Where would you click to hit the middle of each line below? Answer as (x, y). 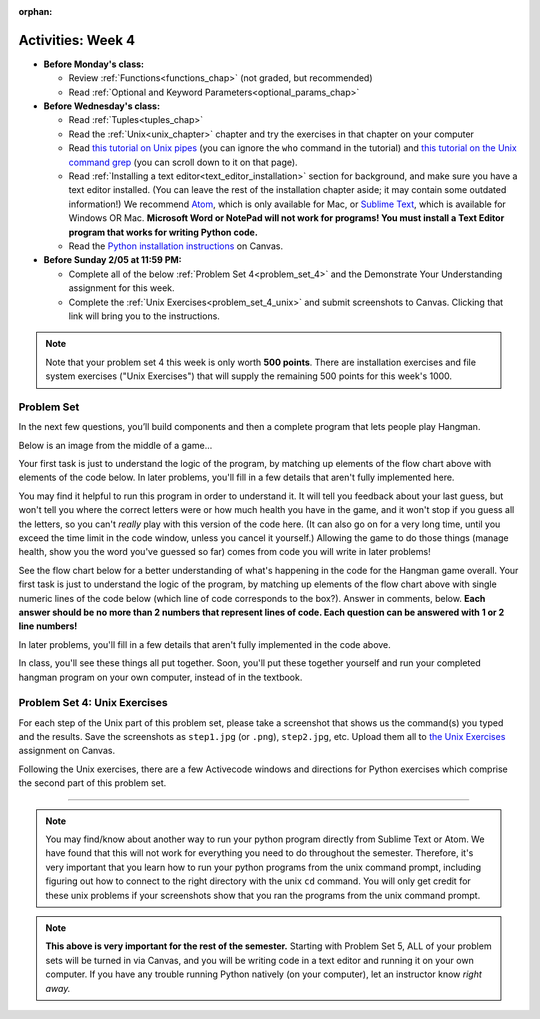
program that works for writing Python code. (163, 232)
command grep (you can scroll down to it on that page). (183, 162)
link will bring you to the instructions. (144, 316)
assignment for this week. (121, 288)
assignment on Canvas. (66, 751)
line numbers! (48, 626)
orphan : (35, 11)
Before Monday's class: (94, 64)
